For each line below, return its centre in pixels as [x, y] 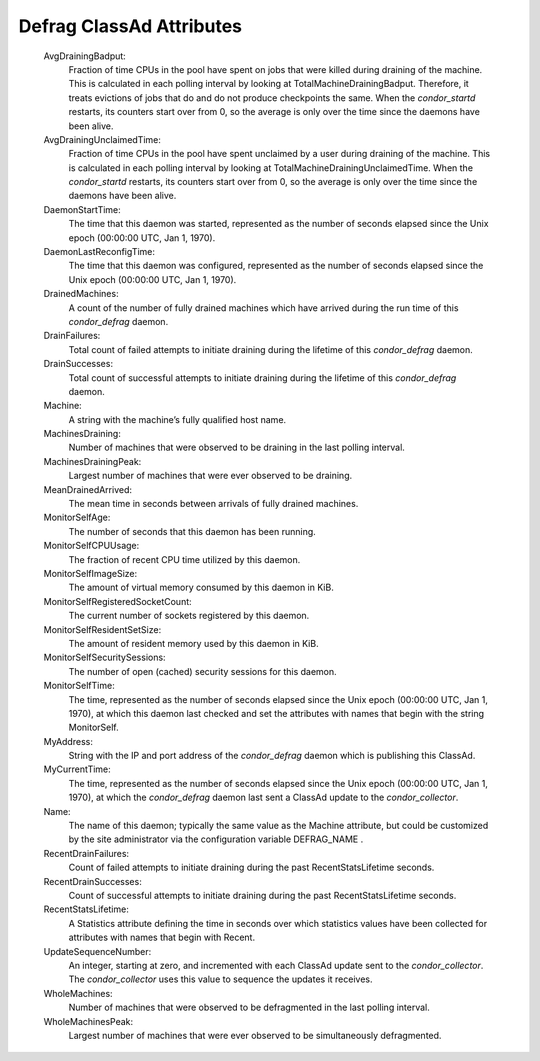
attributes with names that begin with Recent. [161, 937]
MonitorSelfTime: [79, 686]
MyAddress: [68, 741]
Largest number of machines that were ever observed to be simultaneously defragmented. [255, 1035]
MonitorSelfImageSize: [90, 573]
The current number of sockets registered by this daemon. [189, 616]
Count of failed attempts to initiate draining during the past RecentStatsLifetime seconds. [251, 867]
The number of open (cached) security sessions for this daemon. [202, 671]
